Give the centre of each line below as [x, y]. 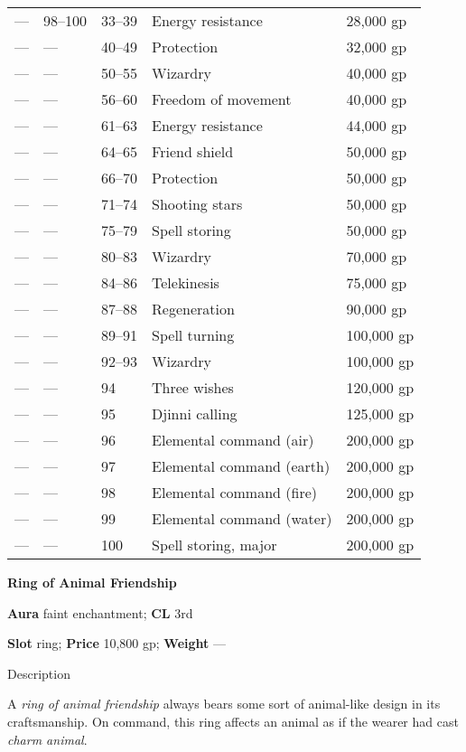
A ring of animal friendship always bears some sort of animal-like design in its [224, 704]
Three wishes [193, 387]
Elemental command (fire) [234, 492]
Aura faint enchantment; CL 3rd [100, 612]
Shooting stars [197, 204]
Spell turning [193, 335]
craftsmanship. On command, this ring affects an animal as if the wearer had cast [233, 721]
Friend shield [193, 151]
